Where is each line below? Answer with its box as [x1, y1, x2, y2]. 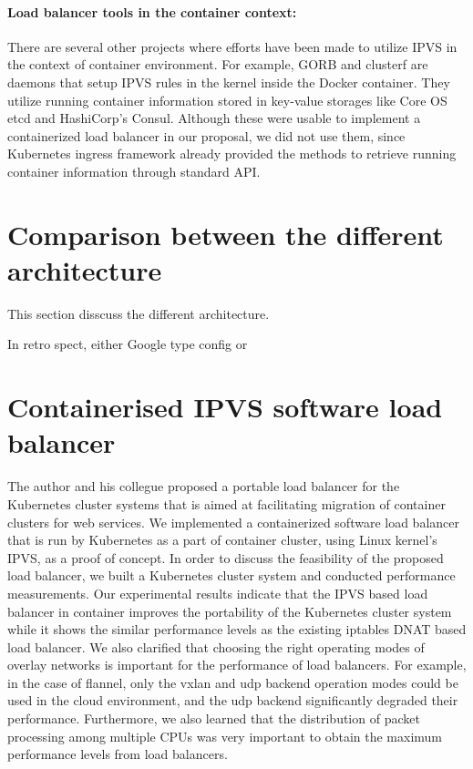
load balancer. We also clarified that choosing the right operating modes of [7, 637, 425, 656]
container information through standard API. [7, 161, 261, 180]
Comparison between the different [7, 215, 444, 252]
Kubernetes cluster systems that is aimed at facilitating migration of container [7, 494, 446, 513]
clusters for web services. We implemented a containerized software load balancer [7, 512, 460, 531]
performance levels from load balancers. [7, 744, 228, 764]
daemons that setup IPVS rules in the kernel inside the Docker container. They [7, 72, 450, 91]
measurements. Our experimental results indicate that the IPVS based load [7, 583, 428, 602]
